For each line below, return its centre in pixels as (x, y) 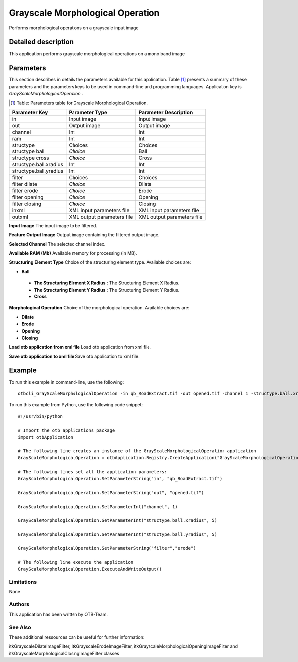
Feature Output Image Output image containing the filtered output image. (84, 235)
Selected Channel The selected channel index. (57, 244)
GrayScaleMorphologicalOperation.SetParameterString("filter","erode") (107, 548)
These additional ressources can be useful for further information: (77, 637)
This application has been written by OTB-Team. (59, 614)
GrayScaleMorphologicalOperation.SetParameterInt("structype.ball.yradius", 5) (117, 534)
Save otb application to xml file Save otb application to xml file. (74, 356)
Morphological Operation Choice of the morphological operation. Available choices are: (99, 308)
